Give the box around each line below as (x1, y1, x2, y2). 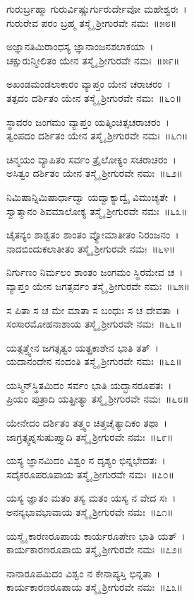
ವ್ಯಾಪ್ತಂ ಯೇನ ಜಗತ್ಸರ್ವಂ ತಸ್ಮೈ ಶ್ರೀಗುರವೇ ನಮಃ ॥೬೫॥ (6, 278, 190, 293)
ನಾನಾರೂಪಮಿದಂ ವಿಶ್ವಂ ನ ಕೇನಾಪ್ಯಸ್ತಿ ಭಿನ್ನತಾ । (6, 565, 161, 580)
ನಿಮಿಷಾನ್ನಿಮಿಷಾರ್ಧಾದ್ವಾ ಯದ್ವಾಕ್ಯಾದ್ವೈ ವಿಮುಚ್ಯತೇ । (6, 189, 177, 204)
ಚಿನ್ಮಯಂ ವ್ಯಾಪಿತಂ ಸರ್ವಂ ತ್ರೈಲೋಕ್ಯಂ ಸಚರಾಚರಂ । (6, 151, 176, 166)
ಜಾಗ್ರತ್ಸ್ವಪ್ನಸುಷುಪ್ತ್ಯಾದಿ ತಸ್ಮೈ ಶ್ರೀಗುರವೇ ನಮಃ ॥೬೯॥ (6, 429, 174, 444)
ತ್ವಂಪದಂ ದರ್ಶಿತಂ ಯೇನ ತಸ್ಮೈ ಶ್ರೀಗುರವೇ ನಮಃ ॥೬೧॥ (6, 128, 188, 143)
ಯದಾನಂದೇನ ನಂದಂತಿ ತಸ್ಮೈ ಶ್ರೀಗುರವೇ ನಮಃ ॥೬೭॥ (6, 354, 182, 369)
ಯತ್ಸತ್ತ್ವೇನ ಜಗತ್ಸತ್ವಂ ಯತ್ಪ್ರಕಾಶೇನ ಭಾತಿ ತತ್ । (6, 340, 159, 354)
